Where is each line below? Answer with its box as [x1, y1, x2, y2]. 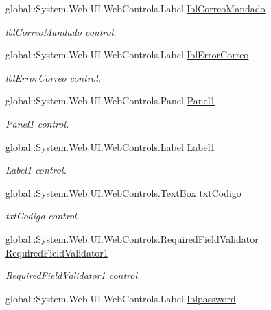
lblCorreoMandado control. [5, 24, 117, 38]
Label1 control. [5, 163, 67, 177]
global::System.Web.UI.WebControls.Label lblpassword [5, 291, 236, 305]
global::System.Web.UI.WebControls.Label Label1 [5, 139, 215, 154]
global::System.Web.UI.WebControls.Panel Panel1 [5, 93, 215, 108]
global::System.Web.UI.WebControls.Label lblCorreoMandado [5, 1, 266, 15]
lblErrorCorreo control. [5, 70, 102, 84]
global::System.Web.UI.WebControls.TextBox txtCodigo [5, 185, 241, 200]
